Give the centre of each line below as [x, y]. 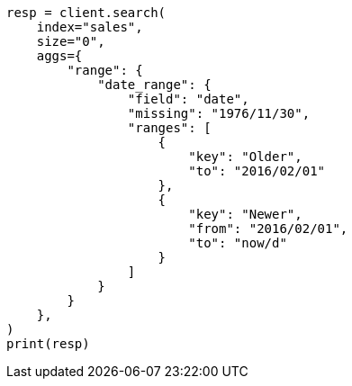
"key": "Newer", [245, 214]
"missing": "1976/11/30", [219, 113]
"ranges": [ [169, 128]
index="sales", [90, 27]
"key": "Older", [245, 157]
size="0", [71, 41]
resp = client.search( [86, 13]
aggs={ [59, 56]
